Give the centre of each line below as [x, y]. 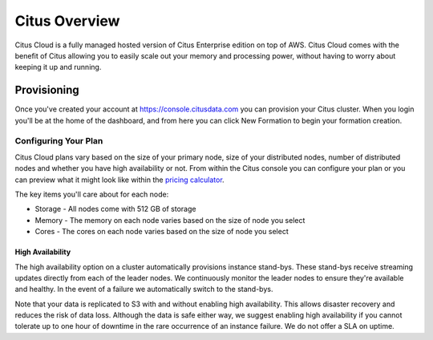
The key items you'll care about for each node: [92, 194]
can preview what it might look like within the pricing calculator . [119, 180]
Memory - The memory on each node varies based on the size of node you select [170, 220]
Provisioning [47, 90]
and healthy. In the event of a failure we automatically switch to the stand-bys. [144, 289]
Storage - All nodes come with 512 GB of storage [115, 209]
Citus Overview [67, 21]
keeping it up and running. [58, 67]
